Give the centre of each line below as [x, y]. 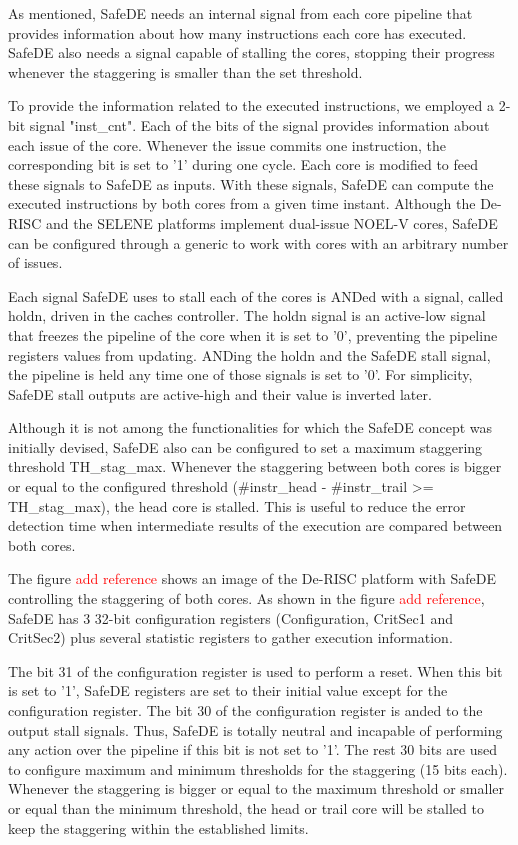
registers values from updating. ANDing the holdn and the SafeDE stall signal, [249, 354]
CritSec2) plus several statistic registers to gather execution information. [230, 637]
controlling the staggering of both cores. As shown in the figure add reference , [246, 598]
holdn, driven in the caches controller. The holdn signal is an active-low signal [247, 315]
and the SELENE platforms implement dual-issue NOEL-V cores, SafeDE [271, 222]
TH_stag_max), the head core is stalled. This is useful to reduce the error [237, 505]
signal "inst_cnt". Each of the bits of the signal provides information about [259, 124]
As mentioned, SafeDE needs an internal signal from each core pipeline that [240, 13]
